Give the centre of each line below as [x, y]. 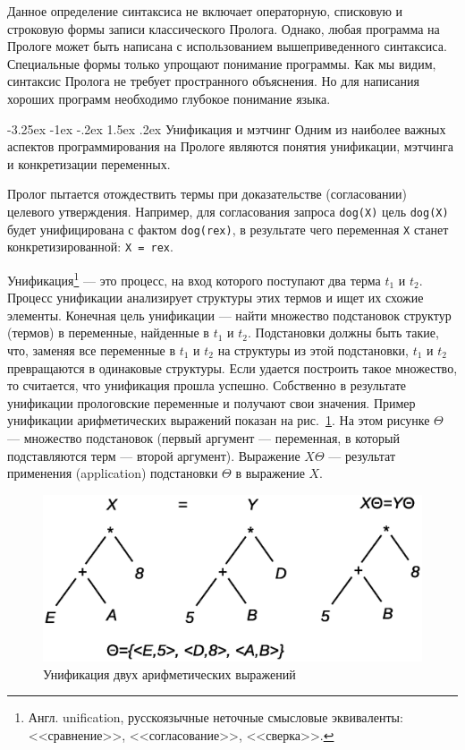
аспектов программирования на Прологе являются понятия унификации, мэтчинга [230, 146]
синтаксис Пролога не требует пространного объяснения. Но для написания [213, 81]
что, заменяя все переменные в [92, 349]
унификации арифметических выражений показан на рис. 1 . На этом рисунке [219, 420]
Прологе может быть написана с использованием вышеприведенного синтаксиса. [227, 46]
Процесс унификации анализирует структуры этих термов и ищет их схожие [216, 298]
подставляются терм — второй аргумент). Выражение [154, 455]
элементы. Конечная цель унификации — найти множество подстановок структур [229, 315]
